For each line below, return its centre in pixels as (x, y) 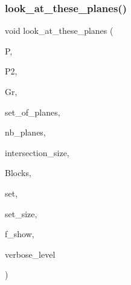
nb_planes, (25, 132)
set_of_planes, (33, 112)
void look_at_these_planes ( (59, 31)
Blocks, (18, 173)
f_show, (20, 234)
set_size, (21, 213)
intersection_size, (37, 152)
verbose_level (30, 254)
